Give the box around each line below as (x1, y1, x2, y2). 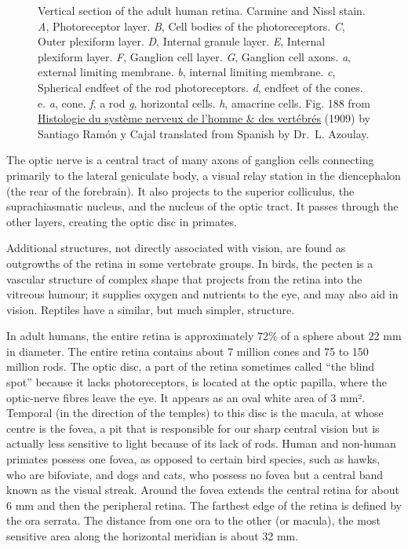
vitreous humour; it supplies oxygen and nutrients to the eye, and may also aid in (6, 286, 399, 302)
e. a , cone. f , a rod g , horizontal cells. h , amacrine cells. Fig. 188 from (38, 94, 370, 111)
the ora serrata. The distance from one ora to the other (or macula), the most (6, 512, 381, 529)
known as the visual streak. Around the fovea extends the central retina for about (6, 481, 400, 498)
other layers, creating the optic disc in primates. (6, 213, 237, 229)
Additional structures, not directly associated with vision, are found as (6, 240, 346, 256)
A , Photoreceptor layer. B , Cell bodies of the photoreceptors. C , (38, 17, 345, 34)
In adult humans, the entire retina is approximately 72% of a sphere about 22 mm (6, 328, 402, 344)
